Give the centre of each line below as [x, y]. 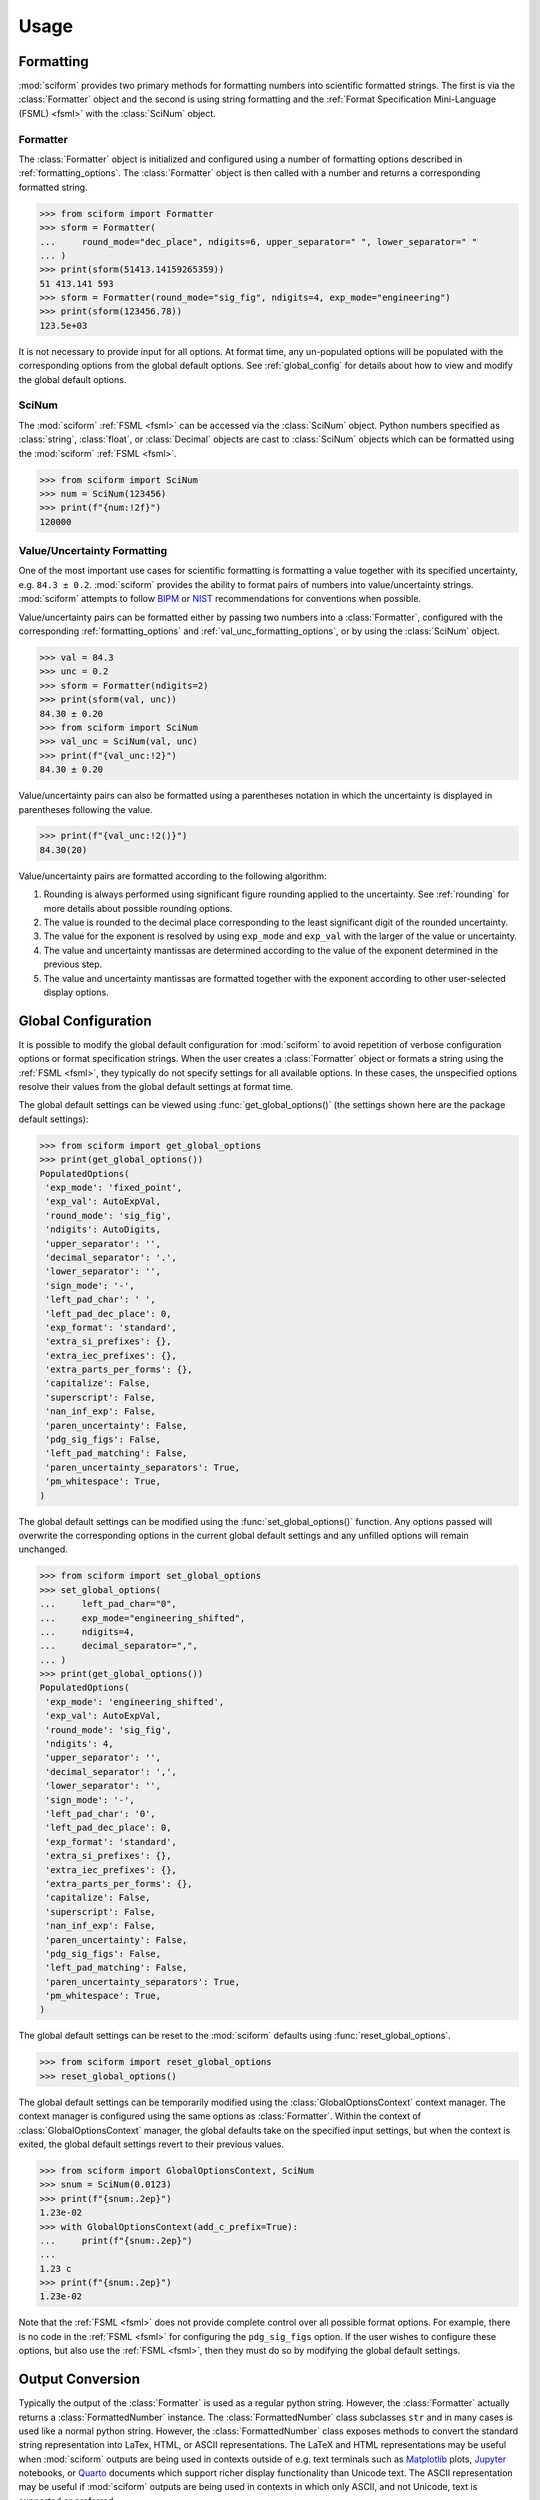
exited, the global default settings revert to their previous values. [151, 2144]
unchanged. [43, 1549]
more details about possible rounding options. [138, 908]
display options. [76, 992]
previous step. [73, 964]
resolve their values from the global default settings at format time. [156, 1087]
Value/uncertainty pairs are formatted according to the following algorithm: [172, 876]
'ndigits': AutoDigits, [103, 1229]
